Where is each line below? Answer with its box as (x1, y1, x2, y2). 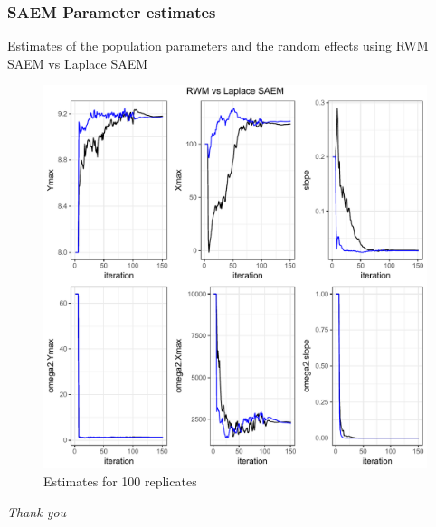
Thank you (7, 502, 67, 521)
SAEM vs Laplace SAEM (7, 53, 148, 72)
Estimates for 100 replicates (43, 472, 197, 490)
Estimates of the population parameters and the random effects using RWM (7, 36, 429, 55)
